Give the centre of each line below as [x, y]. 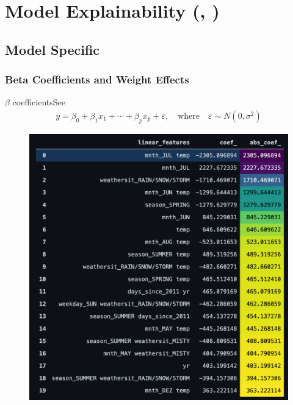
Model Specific [52, 49]
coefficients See [39, 102]
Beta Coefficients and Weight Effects [97, 79]
